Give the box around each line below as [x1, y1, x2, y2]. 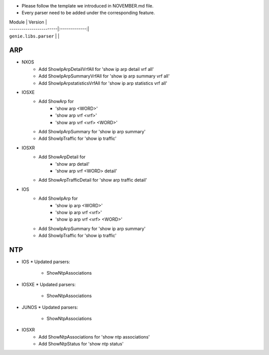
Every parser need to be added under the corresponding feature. [21, 10, 155, 16]
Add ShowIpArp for [38, 195, 78, 202]
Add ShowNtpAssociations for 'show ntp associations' [38, 334, 150, 340]
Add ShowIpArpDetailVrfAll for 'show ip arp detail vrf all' [38, 66, 154, 72]
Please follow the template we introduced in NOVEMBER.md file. [21, 3, 154, 8]
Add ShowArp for [38, 98, 74, 104]
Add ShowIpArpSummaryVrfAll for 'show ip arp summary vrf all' [38, 73, 170, 79]
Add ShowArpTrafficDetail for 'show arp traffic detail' [38, 177, 147, 183]
